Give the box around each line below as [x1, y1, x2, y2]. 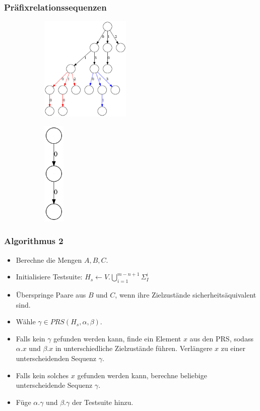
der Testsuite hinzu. [72, 396, 134, 407]
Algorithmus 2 [4, 234, 63, 247]
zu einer [221, 343, 245, 354]
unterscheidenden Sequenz [16, 353, 96, 363]
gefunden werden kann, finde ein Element [53, 333, 181, 343]
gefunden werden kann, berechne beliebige [77, 370, 207, 380]
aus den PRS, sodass [189, 333, 253, 343]
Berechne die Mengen [16, 254, 82, 265]
